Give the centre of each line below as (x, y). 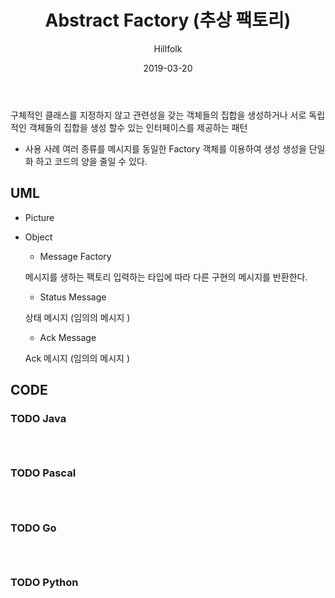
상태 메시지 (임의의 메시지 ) (77, 317)
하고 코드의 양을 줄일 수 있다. (91, 161)
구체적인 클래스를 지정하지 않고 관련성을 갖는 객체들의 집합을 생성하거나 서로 (158, 115)
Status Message (73, 297)
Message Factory (75, 256)
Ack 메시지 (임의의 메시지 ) (77, 358)
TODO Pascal (43, 473)
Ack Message (68, 337)
